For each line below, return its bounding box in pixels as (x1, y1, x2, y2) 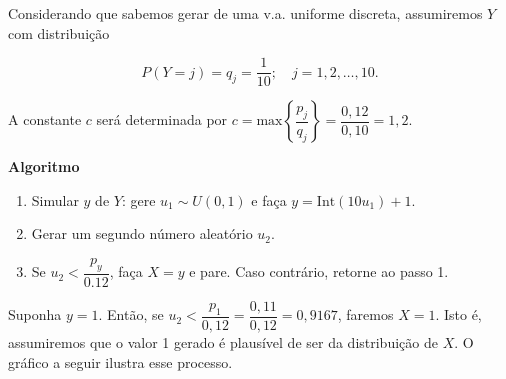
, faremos (337, 304, 394, 325)
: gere (121, 189, 156, 210)
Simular (31, 189, 79, 210)
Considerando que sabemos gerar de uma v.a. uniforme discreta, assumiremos (8, 3, 483, 23)
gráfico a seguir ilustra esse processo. (8, 351, 233, 372)
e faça (251, 189, 287, 210)
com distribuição (8, 22, 110, 43)
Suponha (8, 304, 62, 325)
